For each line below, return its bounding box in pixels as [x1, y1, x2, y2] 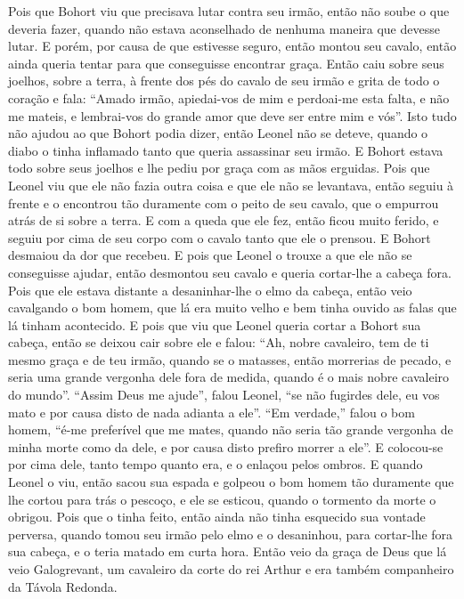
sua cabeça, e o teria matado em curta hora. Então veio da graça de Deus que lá [8, 542, 447, 561]
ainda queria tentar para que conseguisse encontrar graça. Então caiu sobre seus [8, 53, 444, 72]
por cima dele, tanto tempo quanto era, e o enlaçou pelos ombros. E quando [8, 455, 423, 474]
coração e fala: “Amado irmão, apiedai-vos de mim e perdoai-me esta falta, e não [8, 88, 450, 107]
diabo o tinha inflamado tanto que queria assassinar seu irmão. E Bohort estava [8, 141, 444, 159]
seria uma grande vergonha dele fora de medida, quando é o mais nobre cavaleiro [8, 368, 450, 386]
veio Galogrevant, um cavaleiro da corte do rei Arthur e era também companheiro [8, 560, 454, 578]
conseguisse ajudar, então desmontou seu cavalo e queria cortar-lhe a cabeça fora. [8, 263, 452, 281]
